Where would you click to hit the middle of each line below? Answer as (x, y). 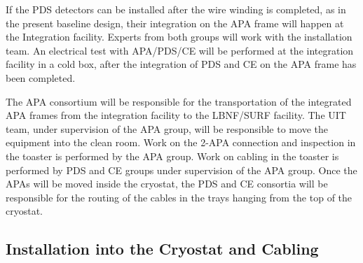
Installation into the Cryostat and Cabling (162, 249)
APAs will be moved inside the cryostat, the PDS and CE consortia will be (167, 184)
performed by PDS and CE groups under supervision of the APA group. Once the (181, 170)
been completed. (41, 77)
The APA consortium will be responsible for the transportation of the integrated (179, 101)
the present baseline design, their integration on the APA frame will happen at (175, 23)
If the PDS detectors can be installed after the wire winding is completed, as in (176, 9)
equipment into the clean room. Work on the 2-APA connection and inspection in (181, 142)
